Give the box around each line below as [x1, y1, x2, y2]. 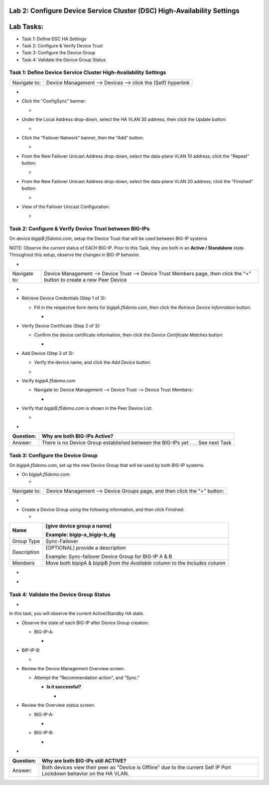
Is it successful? [46, 684, 82, 690]
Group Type [12, 538, 40, 545]
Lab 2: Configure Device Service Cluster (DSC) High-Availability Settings [9, 6, 240, 15]
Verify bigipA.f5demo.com [21, 377, 76, 384]
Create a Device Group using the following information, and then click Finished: [21, 507, 184, 513]
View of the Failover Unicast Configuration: [21, 204, 110, 210]
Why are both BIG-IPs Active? [41, 433, 114, 440]
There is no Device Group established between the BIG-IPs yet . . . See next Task [41, 439, 232, 446]
